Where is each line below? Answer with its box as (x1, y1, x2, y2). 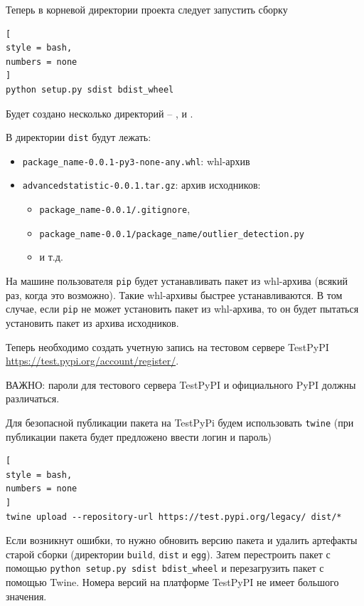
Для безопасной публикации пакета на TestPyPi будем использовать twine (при (6, 414, 354, 429)
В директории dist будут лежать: (6, 130, 151, 145)
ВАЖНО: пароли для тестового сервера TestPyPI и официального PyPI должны (6, 377, 356, 392)
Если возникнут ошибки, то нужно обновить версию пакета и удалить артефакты (6, 533, 358, 548)
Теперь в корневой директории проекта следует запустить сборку (6, 2, 288, 16)
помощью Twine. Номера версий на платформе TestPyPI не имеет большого (6, 575, 339, 590)
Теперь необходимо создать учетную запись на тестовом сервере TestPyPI (6, 339, 329, 354)
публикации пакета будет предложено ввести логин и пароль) (6, 429, 272, 444)
